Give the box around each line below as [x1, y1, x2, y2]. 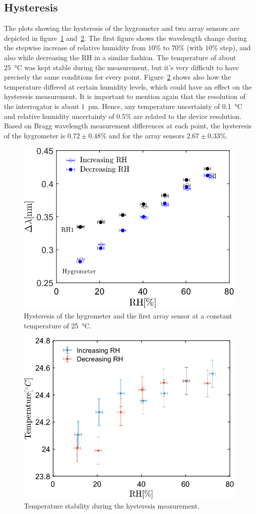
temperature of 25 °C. [24, 320, 91, 330]
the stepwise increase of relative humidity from [4, 42, 146, 53]
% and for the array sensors [101, 130, 185, 140]
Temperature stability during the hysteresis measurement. [24, 501, 200, 511]
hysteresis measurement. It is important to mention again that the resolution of [4, 91, 246, 102]
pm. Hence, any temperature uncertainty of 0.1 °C [88, 101, 243, 111]
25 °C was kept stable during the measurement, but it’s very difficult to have [4, 62, 239, 72]
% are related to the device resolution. [125, 110, 242, 121]
